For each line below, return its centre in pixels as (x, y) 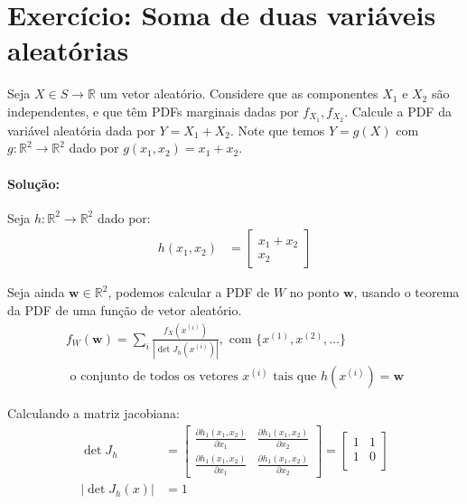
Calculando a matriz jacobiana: (94, 413)
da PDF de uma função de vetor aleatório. (125, 309)
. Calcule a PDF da (398, 111)
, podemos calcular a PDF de (189, 292)
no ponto (314, 292)
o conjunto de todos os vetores (154, 377)
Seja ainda (36, 292)
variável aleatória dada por (81, 130)
